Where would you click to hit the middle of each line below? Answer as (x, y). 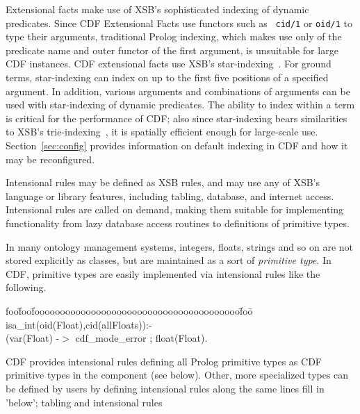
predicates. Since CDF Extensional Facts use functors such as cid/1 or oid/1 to (179, 23)
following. (26, 287)
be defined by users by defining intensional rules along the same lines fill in (165, 388)
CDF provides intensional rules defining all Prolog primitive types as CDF (164, 361)
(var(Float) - (33, 338)
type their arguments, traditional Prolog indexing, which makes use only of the (174, 36)
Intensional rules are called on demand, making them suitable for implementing (175, 209)
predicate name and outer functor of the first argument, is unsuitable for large (172, 50)
